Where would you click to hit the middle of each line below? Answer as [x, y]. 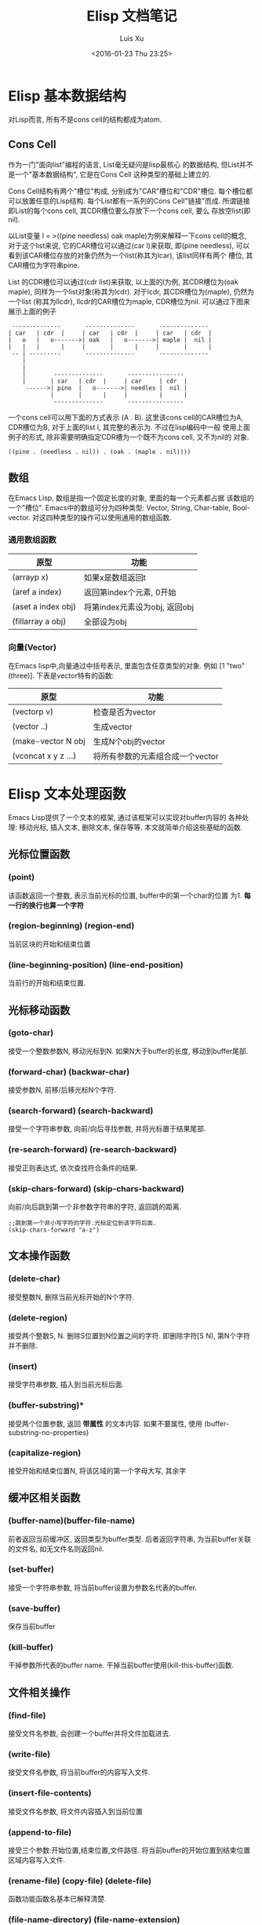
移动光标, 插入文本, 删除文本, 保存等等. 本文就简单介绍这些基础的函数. [131, 827]
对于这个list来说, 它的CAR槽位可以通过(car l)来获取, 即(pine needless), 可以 [129, 245]
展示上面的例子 [32, 311]
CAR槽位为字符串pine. [44, 265]
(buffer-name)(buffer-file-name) [72, 1521]
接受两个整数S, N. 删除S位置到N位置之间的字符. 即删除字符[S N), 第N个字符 [129, 1335]
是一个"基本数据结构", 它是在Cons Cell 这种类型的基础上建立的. [110, 174]
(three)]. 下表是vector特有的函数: [61, 675]
